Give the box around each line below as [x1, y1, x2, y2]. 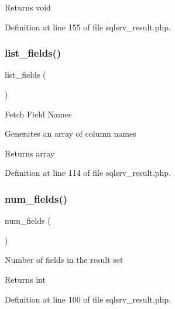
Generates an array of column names [5, 127, 136, 140]
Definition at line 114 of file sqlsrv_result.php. [5, 166, 171, 179]
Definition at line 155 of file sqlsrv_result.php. [5, 20, 171, 33]
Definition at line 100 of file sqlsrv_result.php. [5, 293, 171, 305]
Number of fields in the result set [5, 254, 123, 266]
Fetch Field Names [5, 107, 72, 120]
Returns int [5, 273, 46, 285]
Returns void [5, 1, 51, 13]
